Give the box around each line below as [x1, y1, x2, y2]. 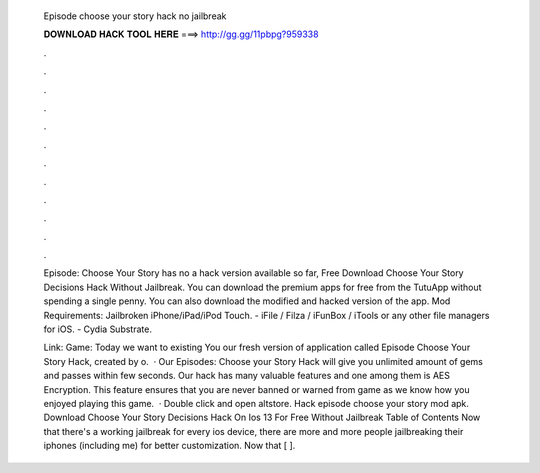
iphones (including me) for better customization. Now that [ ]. [43, 440, 296, 452]
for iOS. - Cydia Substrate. [43, 323, 152, 335]
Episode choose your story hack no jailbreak [43, 10, 227, 22]
